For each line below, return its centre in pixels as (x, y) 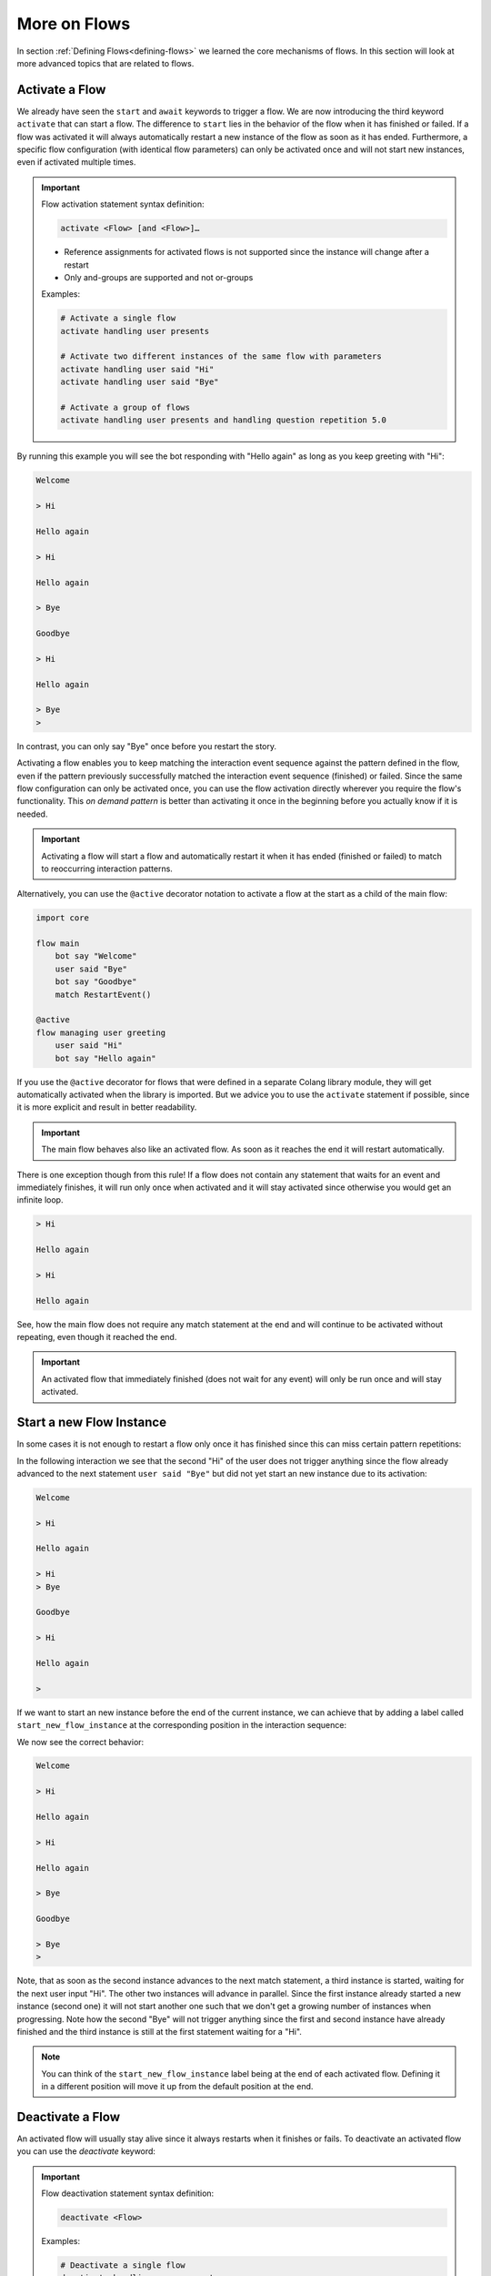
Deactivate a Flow (68, 2117)
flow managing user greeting (101, 1032)
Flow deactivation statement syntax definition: (128, 2193)
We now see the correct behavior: (80, 1742)
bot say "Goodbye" (96, 982)
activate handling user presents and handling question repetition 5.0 (223, 420)
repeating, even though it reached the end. (97, 1337)
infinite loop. (40, 1200)
